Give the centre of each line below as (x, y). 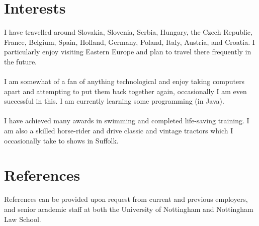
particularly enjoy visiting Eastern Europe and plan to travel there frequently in (128, 52)
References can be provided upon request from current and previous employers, (126, 199)
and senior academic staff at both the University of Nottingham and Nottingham (129, 209)
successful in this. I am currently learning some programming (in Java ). (114, 101)
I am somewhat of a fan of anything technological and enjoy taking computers (124, 81)
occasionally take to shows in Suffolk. (61, 140)
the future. (21, 61)
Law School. (23, 219)
